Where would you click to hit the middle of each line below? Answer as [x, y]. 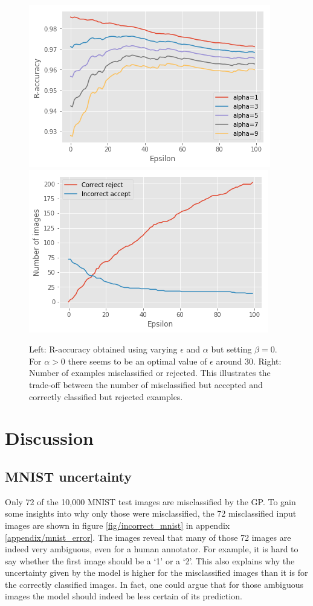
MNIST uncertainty [68, 476]
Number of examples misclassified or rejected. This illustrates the [150, 373]
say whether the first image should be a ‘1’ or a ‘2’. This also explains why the [150, 560]
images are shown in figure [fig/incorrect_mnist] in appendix [118, 525]
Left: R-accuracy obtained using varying [103, 349]
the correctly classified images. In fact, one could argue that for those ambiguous [154, 584]
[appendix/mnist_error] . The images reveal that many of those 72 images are [148, 537]
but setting [231, 349]
